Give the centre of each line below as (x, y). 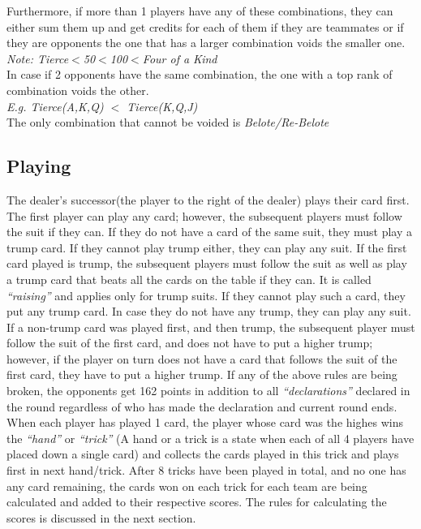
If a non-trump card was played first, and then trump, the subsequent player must (211, 327)
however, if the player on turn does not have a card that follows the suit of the (202, 358)
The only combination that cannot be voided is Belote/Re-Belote (168, 122)
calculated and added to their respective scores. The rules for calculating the (197, 502)
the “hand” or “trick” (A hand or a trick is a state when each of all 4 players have (210, 438)
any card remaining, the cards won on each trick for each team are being (187, 486)
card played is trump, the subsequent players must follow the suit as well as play (207, 263)
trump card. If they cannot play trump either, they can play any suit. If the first (207, 247)
